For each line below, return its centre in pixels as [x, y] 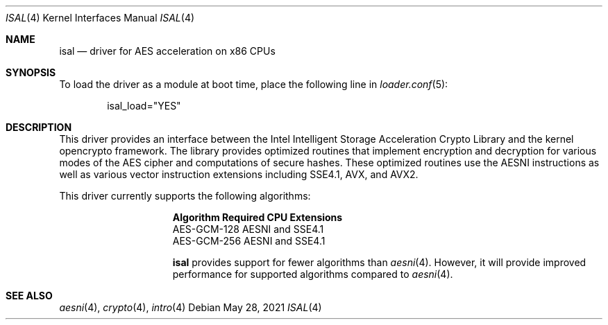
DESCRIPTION [39, 127]
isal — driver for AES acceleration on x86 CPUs [167, 51]
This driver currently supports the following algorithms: [185, 196]
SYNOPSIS [31, 72]
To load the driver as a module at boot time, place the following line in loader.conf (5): [254, 84]
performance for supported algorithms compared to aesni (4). [313, 274]
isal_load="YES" [144, 106]
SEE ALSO [29, 296]
